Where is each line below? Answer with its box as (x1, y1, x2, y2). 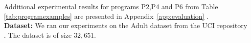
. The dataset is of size (4, 29, 72, 40)
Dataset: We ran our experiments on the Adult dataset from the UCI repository (4, 20, 248, 30)
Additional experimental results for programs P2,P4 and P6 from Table (4, 1, 218, 11)
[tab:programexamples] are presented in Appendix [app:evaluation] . (4, 11, 209, 21)
